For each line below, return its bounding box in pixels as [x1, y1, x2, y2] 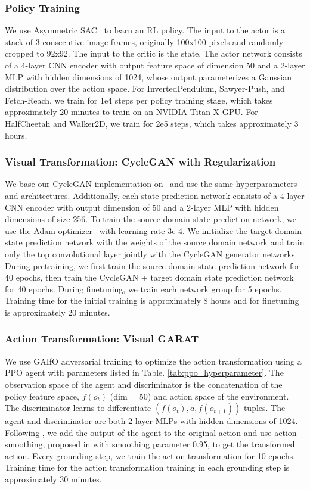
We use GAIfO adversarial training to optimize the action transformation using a [5, 354, 302, 367]
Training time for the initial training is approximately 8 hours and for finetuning [5, 294, 299, 307]
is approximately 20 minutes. [5, 306, 110, 318]
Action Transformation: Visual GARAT [5, 331, 199, 346]
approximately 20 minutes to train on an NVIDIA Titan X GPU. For [5, 105, 258, 118]
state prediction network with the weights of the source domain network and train [5, 236, 305, 248]
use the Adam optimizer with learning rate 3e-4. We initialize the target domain [5, 224, 302, 236]
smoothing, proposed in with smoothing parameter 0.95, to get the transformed [5, 438, 295, 450]
